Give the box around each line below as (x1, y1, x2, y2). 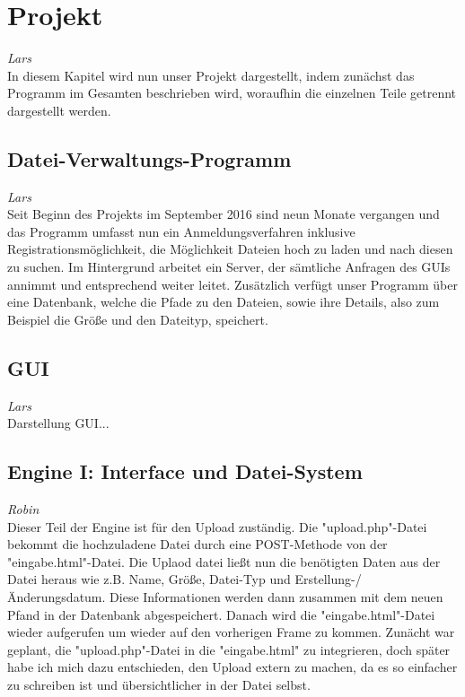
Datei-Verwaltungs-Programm (7, 144, 292, 172)
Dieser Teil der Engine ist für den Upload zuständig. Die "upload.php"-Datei (7, 517, 427, 536)
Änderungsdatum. (7, 588, 106, 606)
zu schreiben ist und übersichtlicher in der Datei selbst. (7, 675, 311, 693)
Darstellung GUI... (7, 414, 110, 432)
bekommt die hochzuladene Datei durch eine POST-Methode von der (7, 535, 388, 553)
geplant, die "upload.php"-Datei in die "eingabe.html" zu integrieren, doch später (7, 640, 451, 658)
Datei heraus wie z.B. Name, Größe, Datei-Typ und (7, 570, 291, 588)
